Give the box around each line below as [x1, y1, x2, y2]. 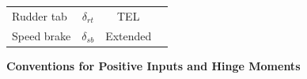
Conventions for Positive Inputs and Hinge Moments [6, 57, 301, 73]
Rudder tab [12, 7, 67, 24]
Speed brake [12, 27, 71, 43]
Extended [105, 27, 152, 43]
